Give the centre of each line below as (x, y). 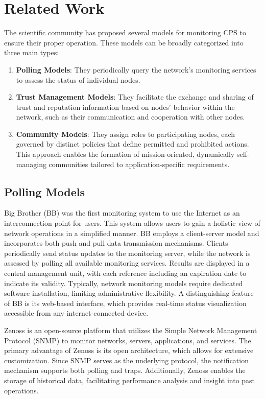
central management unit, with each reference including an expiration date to (125, 273)
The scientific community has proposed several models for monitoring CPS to (125, 32)
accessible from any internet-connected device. (76, 313)
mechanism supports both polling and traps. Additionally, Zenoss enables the (125, 370)
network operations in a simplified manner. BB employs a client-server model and (132, 233)
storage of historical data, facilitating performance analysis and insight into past (130, 380)
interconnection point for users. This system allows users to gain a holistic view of (132, 223)
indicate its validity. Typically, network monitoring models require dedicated (124, 283)
